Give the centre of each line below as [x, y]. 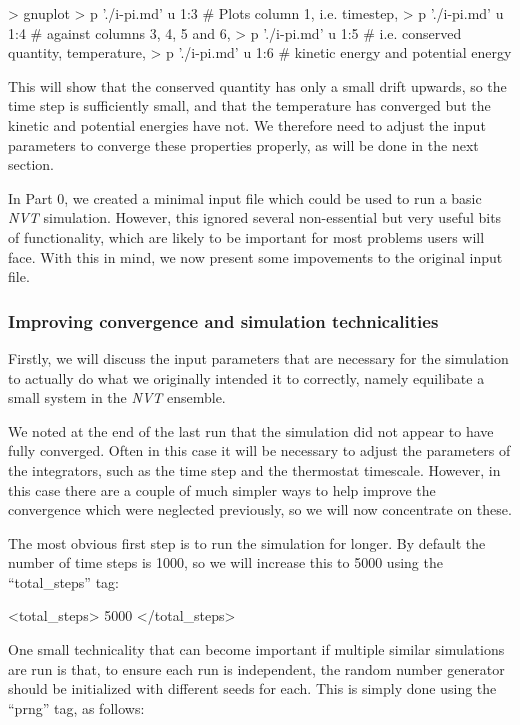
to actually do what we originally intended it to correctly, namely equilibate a [246, 377]
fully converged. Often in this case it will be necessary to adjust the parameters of [259, 450]
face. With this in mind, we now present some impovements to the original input [255, 256]
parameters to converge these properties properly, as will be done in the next [243, 144]
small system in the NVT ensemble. [117, 397]
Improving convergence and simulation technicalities [223, 320]
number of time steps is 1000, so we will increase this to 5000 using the [225, 562]
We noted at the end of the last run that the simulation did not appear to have [251, 430]
